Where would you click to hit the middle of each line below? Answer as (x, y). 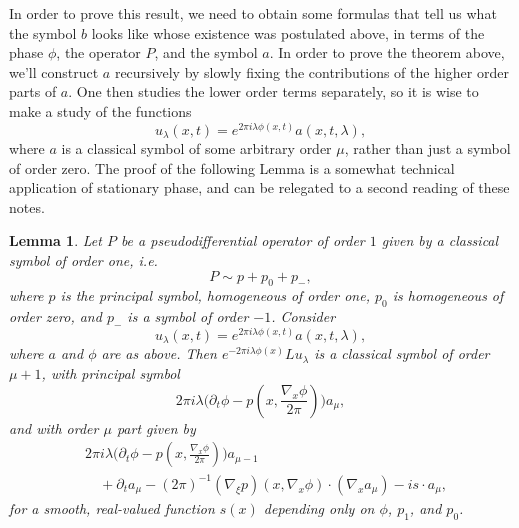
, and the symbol (206, 52)
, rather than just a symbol (427, 148)
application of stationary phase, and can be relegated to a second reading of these (259, 187)
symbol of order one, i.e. (83, 260)
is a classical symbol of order (402, 353)
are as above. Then (159, 353)
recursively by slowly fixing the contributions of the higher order (311, 71)
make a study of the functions (100, 110)
